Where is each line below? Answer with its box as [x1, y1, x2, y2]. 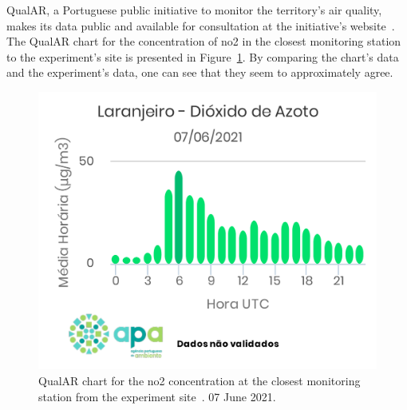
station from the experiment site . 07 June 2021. [38, 388, 276, 404]
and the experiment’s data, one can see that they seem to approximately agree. [6, 64, 393, 81]
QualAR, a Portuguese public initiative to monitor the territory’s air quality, [6, 2, 382, 18]
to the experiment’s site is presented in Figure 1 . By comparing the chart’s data [6, 48, 399, 65]
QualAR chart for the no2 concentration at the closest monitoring [38, 372, 361, 388]
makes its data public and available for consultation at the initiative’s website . [6, 17, 395, 34]
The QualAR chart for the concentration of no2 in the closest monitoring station [6, 33, 401, 50]
